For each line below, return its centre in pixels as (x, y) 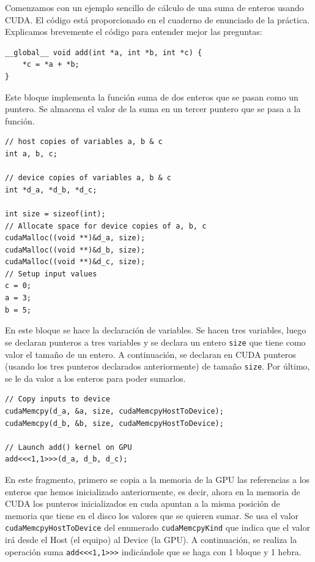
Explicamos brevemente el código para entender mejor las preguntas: (134, 32)
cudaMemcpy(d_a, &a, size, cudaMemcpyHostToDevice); (114, 411)
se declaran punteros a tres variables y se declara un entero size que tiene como (155, 342)
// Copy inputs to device (57, 399)
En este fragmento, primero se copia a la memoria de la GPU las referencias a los (157, 479)
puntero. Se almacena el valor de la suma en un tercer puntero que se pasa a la (153, 109)
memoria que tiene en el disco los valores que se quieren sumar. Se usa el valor (152, 515)
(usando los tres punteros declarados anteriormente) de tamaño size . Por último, (157, 366)
